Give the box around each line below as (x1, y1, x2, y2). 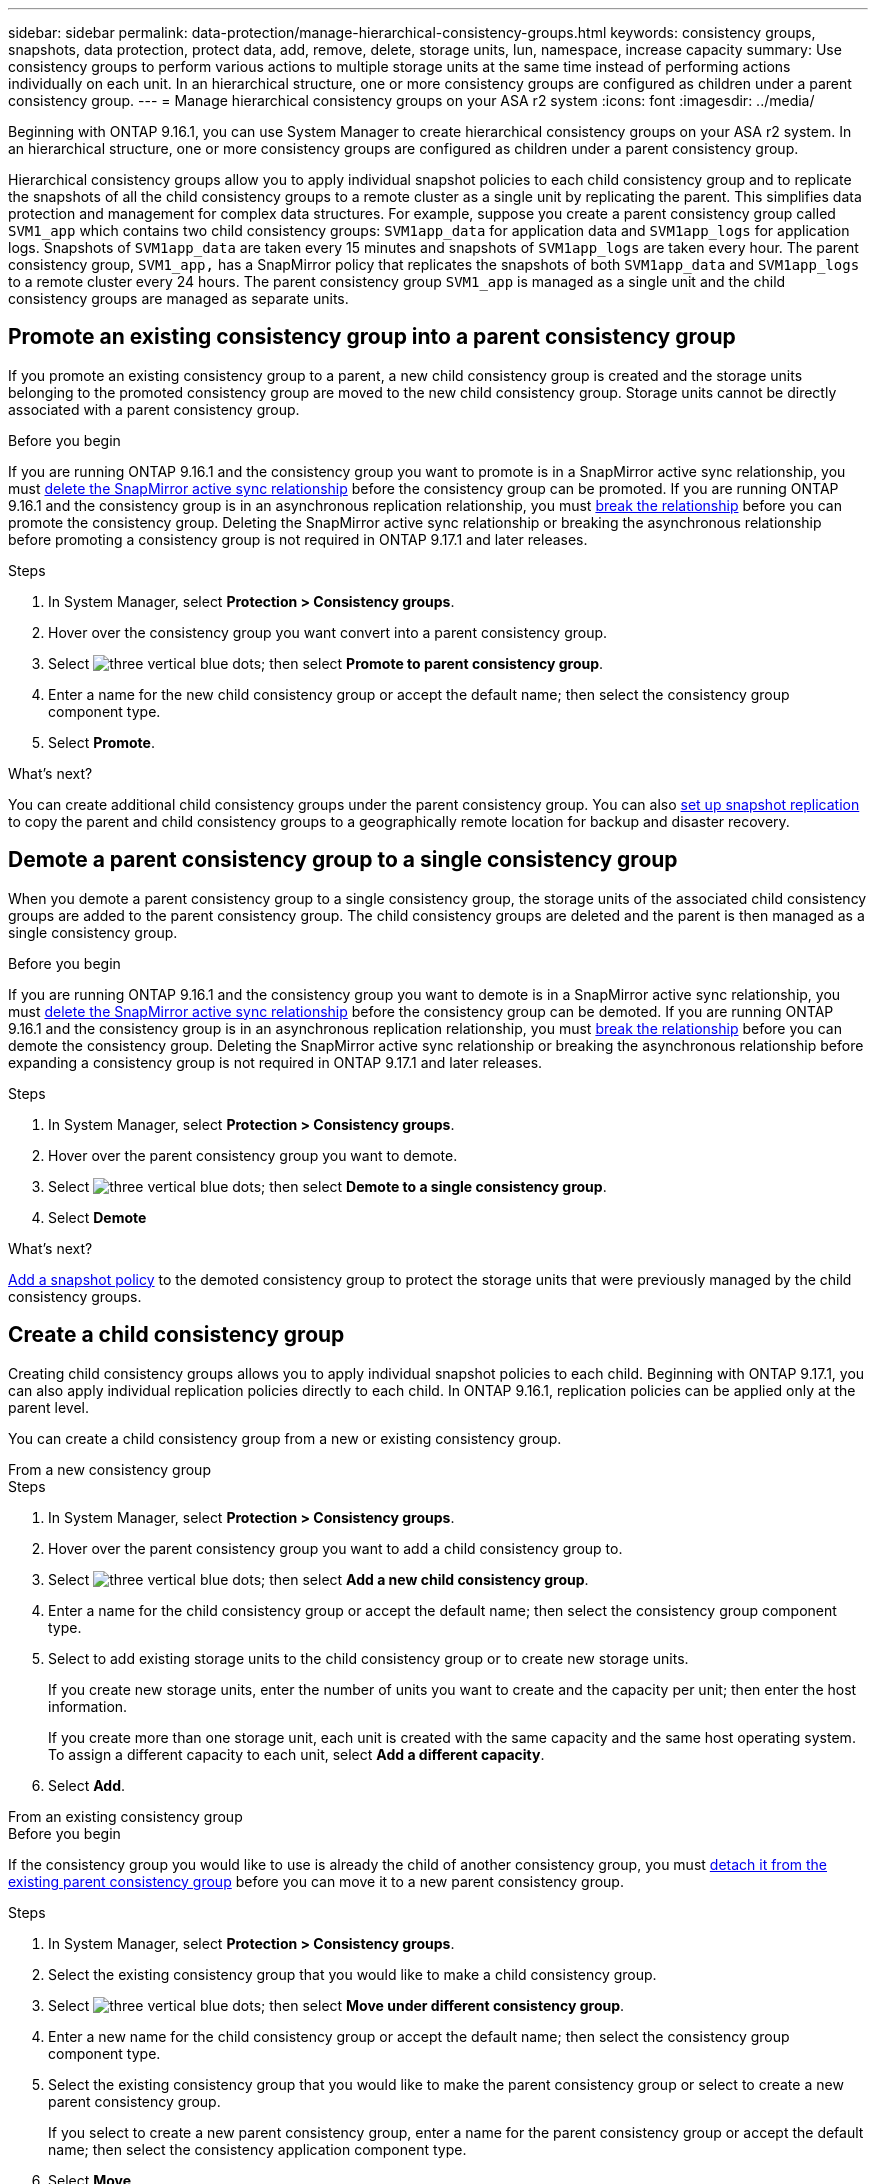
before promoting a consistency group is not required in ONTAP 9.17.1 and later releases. (8, 530, 588, 548)
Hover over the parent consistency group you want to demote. (48, 1146, 458, 1164)
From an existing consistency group (8, 1807, 243, 1825)
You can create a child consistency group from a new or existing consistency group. (8, 1429, 562, 1447)
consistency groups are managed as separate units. (8, 290, 349, 307)
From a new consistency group (8, 1460, 211, 1478)
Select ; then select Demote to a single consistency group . (48, 1177, 607, 1195)
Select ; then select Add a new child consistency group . (48, 1570, 589, 1588)
